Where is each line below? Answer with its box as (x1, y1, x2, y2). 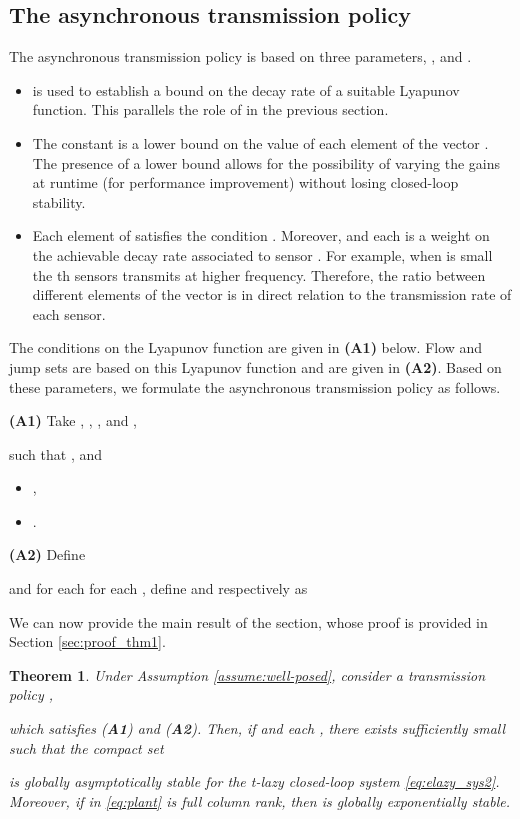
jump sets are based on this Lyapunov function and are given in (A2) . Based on (9, 356, 502, 377)
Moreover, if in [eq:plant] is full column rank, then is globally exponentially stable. (9, 790, 510, 811)
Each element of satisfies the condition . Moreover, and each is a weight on (32, 225, 490, 246)
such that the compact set (9, 737, 164, 758)
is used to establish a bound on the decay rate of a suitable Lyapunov (32, 79, 460, 100)
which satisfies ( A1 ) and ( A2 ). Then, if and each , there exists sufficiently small (9, 718, 506, 739)
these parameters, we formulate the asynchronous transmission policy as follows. (9, 376, 501, 397)
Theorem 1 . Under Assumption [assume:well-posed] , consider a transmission (9, 664, 485, 685)
